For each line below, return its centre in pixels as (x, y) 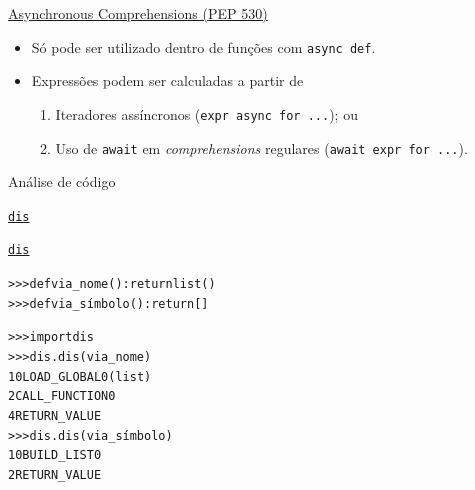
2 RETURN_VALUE (55, 474)
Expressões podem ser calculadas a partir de (167, 80)
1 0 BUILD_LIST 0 (55, 455)
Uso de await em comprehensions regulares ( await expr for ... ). (261, 147)
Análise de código (62, 181)
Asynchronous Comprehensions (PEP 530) (138, 13)
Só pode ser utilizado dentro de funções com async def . (203, 46)
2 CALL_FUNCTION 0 (62, 396)
